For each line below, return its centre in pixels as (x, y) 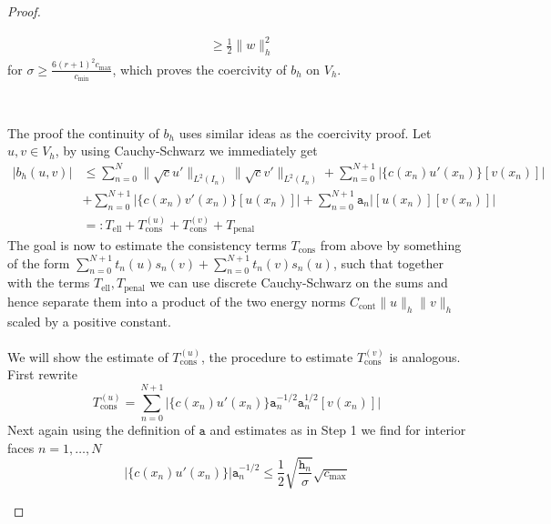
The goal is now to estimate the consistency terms (147, 245)
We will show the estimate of (88, 356)
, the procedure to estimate (277, 356)
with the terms (49, 282)
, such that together (388, 262)
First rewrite (42, 374)
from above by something (391, 245)
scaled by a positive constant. (89, 321)
